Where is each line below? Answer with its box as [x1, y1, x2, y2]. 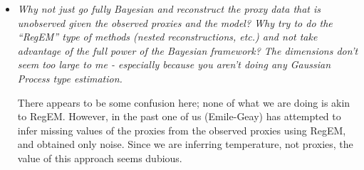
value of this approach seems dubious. [17, 150, 182, 165]
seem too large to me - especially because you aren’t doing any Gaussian [17, 57, 331, 72]
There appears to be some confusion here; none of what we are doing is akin [17, 95, 350, 110]
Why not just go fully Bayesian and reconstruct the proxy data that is [17, 1, 321, 16]
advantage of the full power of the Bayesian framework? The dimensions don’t [17, 43, 358, 58]
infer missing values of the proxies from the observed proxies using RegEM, [17, 122, 346, 137]
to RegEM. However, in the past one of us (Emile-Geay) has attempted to [17, 109, 341, 124]
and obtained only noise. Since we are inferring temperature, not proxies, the [17, 137, 353, 152]
